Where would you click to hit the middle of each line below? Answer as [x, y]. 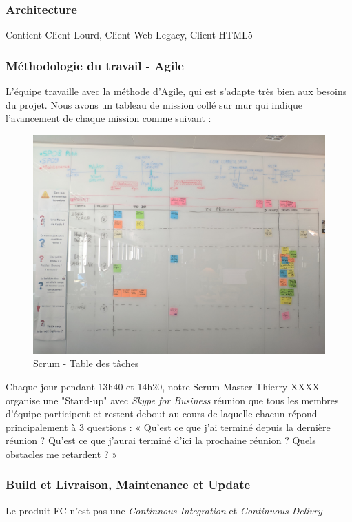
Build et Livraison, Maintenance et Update [128, 484]
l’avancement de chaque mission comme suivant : [108, 118]
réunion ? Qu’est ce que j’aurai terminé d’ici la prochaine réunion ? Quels [161, 440]
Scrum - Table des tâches [86, 363]
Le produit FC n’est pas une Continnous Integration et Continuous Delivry [164, 510]
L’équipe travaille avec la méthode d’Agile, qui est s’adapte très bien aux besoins [176, 91]
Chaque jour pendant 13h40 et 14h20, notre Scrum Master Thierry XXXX [163, 386]
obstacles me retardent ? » [61, 453]
